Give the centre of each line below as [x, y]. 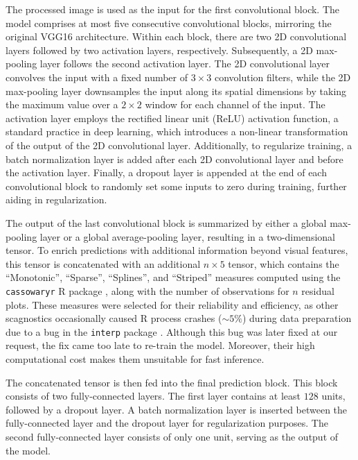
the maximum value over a [62, 104]
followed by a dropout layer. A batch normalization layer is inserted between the [177, 409]
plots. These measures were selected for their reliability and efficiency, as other [172, 304]
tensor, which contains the [284, 263]
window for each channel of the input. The [235, 104]
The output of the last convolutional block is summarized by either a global [166, 222]
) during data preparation [297, 318]
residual [318, 290]
